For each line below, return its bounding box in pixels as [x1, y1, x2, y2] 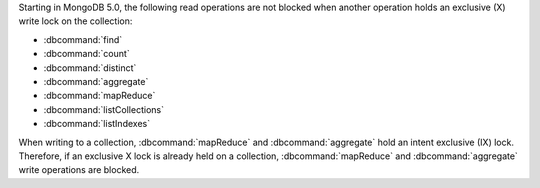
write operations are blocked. [18, 164, 140, 176]
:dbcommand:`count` [43, 48, 130, 60]
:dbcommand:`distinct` [43, 61, 137, 74]
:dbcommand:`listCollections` [43, 103, 165, 115]
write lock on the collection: [18, 15, 133, 27]
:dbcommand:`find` [43, 33, 123, 45]
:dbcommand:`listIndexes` [43, 118, 150, 130]
